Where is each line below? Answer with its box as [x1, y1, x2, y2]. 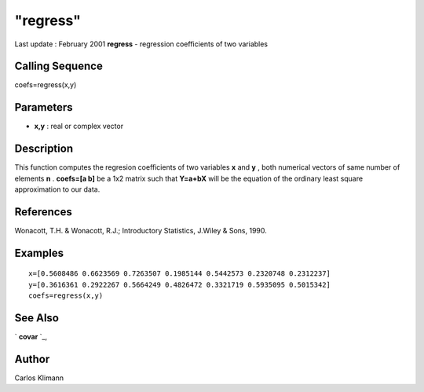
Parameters [14, 101, 73, 114]
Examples [14, 246, 64, 259]
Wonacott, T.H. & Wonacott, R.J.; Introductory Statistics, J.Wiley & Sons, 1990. [14, 225, 267, 235]
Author [14, 352, 50, 365]
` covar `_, [14, 332, 48, 342]
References [14, 205, 72, 218]
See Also [14, 311, 59, 324]
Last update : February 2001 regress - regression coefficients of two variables [14, 39, 269, 49]
